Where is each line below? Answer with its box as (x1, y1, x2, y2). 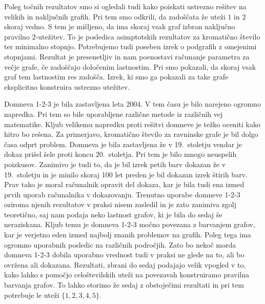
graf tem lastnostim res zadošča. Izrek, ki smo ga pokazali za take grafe (4, 71, 229, 82)
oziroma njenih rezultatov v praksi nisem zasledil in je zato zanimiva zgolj (4, 199, 236, 210)
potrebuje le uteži (4, 289, 59, 300)
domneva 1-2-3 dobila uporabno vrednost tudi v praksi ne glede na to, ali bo (4, 249, 244, 260)
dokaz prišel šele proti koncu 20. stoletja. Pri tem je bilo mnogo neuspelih (4, 149, 237, 159)
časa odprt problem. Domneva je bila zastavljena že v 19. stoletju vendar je (4, 138, 242, 149)
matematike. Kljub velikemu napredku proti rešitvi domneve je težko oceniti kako (4, 118, 260, 129)
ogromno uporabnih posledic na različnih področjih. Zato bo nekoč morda (4, 239, 236, 250)
